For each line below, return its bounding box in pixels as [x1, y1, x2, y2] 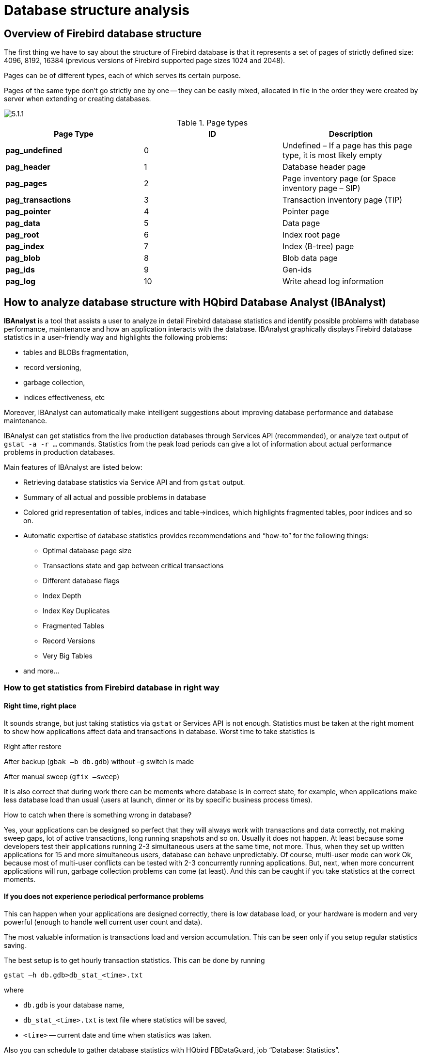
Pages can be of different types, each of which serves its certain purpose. [4, 71, 241, 80]
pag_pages [5, 178, 47, 189]
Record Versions [43, 637, 95, 645]
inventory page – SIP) [282, 183, 360, 193]
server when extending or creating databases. [4, 95, 151, 103]
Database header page [282, 162, 366, 172]
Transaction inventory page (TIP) [282, 195, 403, 205]
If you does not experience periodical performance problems [4, 892, 204, 901]
